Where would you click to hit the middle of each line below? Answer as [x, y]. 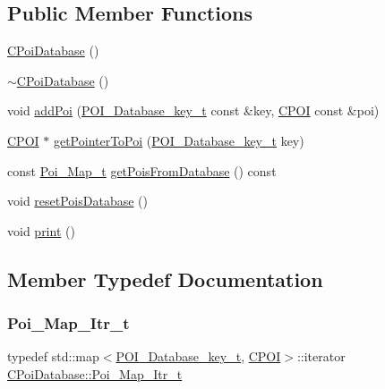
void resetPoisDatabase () [77, 201]
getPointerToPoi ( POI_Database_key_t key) [179, 140]
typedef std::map [53, 356]
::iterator [321, 356]
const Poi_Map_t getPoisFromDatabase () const [142, 170]
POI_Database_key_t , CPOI [198, 356]
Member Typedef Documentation [165, 279]
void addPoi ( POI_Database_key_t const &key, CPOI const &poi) [193, 110]
